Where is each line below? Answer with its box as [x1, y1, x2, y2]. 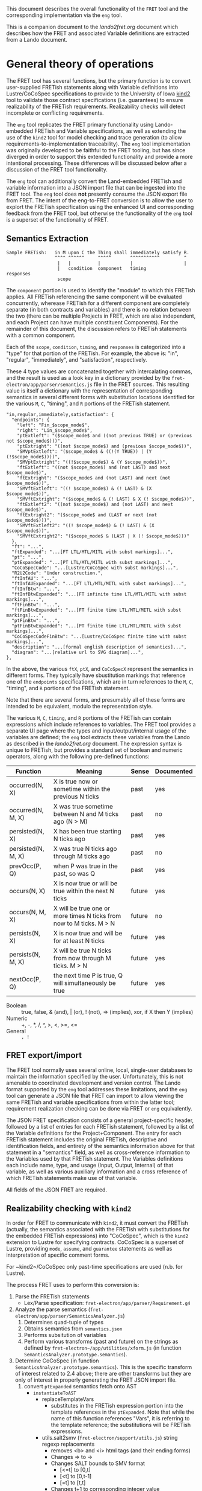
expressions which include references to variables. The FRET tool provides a [6, 720, 196, 728]
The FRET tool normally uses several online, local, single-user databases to [6, 1066, 193, 1074]
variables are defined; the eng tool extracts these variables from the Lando [6, 733, 191, 740]
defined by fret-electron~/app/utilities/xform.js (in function [23, 1344, 182, 1352]
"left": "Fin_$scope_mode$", [17, 422, 90, 428]
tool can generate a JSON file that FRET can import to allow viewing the [6, 1092, 184, 1099]
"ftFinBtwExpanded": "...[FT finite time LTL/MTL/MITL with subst [11, 607, 182, 613]
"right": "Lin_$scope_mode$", [17, 427, 93, 434]
